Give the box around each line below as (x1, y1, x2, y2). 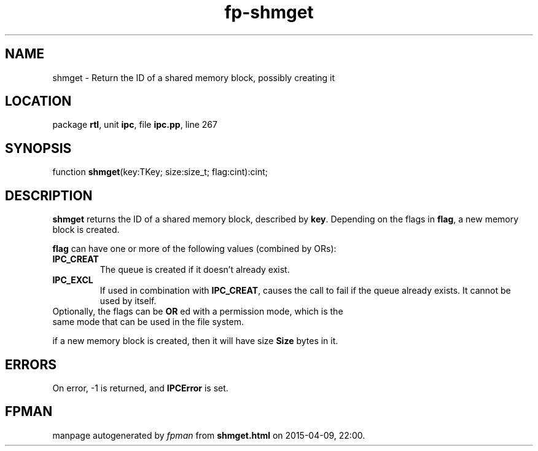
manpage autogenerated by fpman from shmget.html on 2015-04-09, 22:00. (52, 429, 365, 441)
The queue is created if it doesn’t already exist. (99, 264, 290, 275)
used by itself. (99, 296, 157, 307)
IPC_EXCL (52, 275, 93, 286)
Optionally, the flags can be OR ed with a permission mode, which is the (52, 306, 343, 317)
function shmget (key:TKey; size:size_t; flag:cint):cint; (52, 167, 268, 178)
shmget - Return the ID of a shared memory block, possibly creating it (52, 72, 335, 83)
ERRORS (5, 356, 57, 372)
